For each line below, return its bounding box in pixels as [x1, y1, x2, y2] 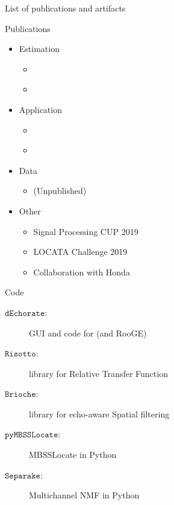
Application [19, 103, 62, 115]
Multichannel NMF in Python [29, 489, 140, 501]
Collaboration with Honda [33, 265, 130, 278]
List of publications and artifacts [5, 2, 126, 14]
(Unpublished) [33, 184, 87, 197]
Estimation [19, 42, 60, 55]
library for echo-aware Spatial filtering [29, 407, 170, 420]
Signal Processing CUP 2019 [33, 225, 138, 237]
